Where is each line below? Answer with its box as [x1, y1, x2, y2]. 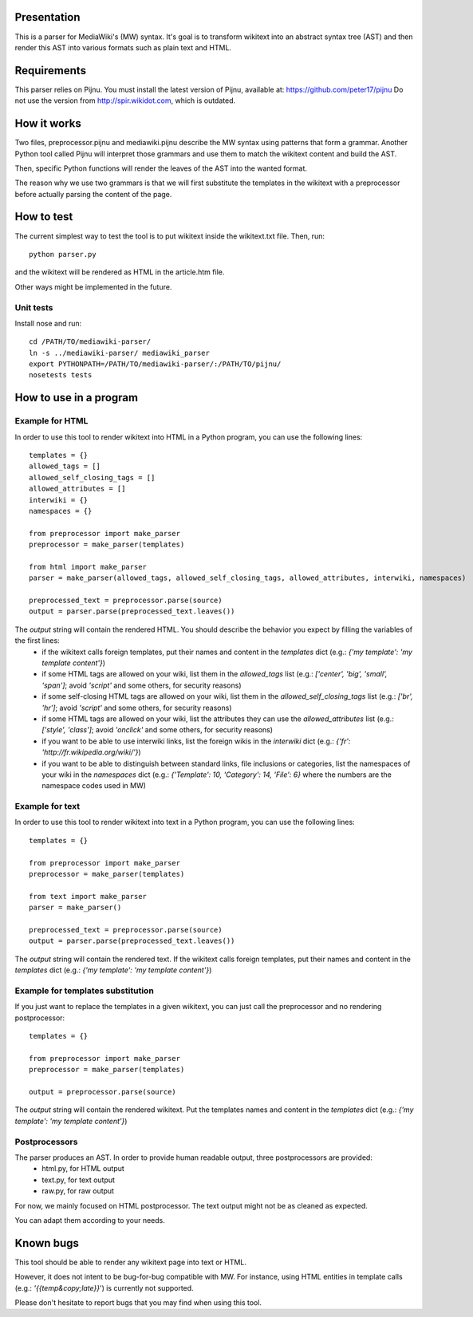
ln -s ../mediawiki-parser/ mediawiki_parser [29, 348, 211, 357]
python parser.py [29, 250, 97, 258]
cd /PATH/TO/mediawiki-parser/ [29, 337, 152, 346]
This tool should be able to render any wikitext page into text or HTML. [14, 1257, 247, 1267]
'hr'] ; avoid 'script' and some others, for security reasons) [41, 703, 232, 712]
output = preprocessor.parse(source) [29, 1087, 177, 1097]
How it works [14, 116, 81, 131]
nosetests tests [29, 371, 93, 380]
